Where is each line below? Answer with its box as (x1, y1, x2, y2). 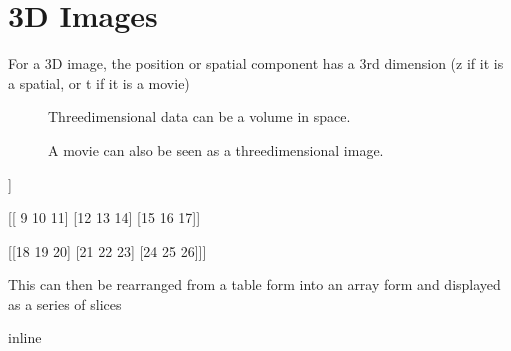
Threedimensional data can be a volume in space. (48, 106, 351, 127)
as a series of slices (8, 293, 122, 314)
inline (8, 327, 42, 348)
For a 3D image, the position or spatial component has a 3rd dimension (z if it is (8, 53, 504, 74)
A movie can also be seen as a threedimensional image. (48, 139, 384, 160)
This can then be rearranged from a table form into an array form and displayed (8, 274, 501, 295)
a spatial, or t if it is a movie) (8, 72, 190, 93)
